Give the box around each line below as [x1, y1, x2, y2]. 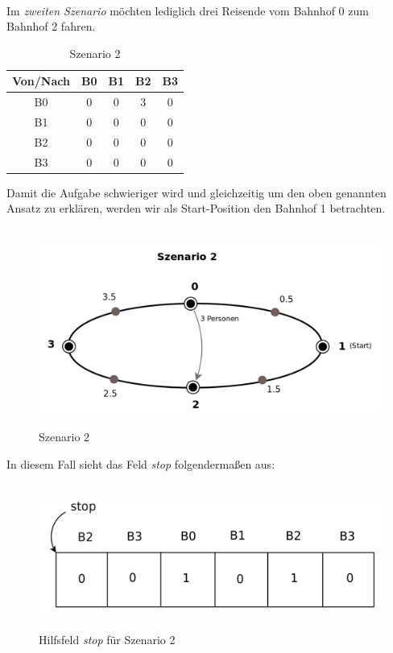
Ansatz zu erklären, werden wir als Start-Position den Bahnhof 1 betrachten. [6, 200, 386, 217]
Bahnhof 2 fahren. [6, 18, 96, 35]
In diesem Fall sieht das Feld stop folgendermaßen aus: [6, 455, 275, 472]
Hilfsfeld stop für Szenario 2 [39, 631, 176, 648]
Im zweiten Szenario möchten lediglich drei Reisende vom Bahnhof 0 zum [6, 2, 369, 19]
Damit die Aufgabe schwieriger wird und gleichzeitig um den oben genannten [6, 184, 387, 200]
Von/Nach [12, 72, 70, 89]
